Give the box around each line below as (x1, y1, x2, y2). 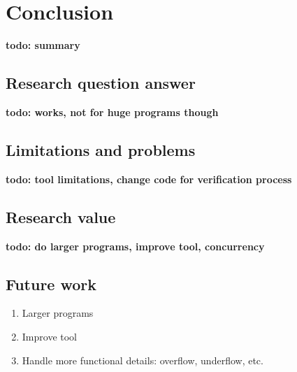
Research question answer (6, 72, 196, 94)
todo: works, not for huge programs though (6, 104, 219, 119)
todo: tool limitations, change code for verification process (6, 171, 292, 186)
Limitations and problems (6, 138, 196, 160)
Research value (6, 206, 116, 227)
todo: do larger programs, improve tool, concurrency (6, 238, 265, 253)
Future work (6, 273, 97, 294)
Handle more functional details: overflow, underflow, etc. (22, 352, 263, 367)
